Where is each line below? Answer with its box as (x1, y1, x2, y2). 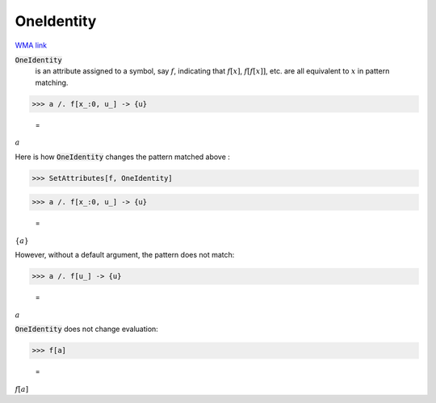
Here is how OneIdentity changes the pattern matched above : (15, 152, 230, 162)
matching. (35, 78, 69, 87)
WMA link (15, 40, 48, 50)
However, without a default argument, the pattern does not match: (15, 250, 235, 260)
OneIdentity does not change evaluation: (15, 324, 159, 334)
